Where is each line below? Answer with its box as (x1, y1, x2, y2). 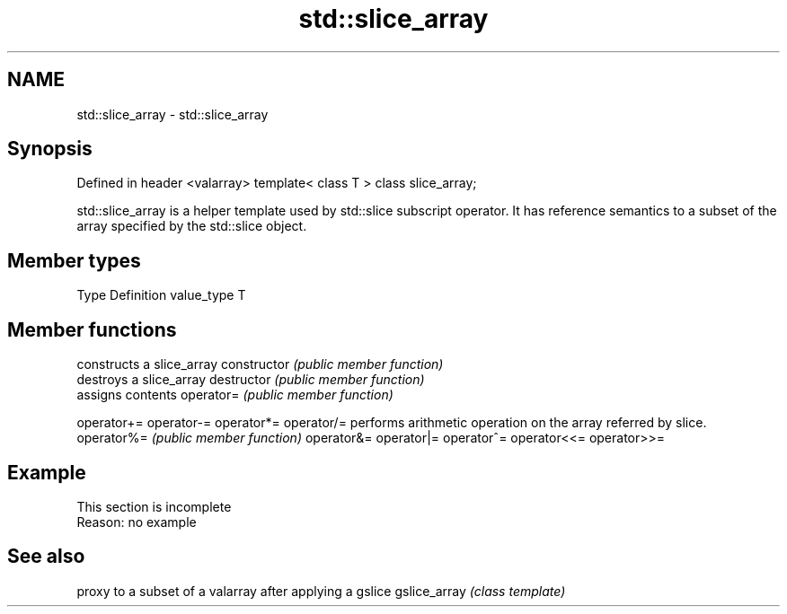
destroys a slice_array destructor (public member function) (76, 372, 425, 388)
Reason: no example (76, 513, 197, 530)
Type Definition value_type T (76, 287, 246, 303)
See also (7, 545, 85, 568)
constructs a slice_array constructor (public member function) (76, 356, 444, 373)
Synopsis (7, 137, 93, 161)
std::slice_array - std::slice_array (76, 106, 269, 122)
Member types (7, 249, 141, 272)
